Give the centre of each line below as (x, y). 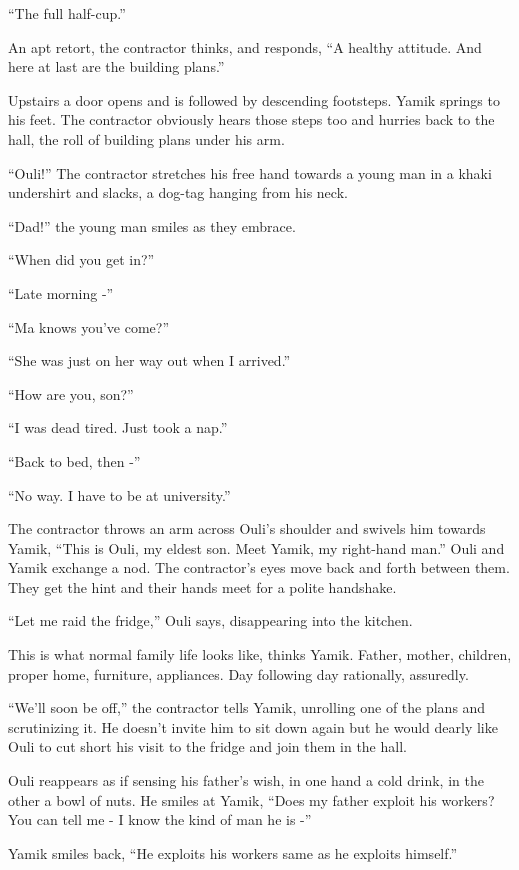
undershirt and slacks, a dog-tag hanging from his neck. (178, 192)
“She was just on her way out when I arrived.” (149, 360)
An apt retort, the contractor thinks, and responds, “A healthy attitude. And (245, 46)
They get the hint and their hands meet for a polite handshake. (202, 586)
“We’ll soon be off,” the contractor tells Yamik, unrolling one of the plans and (247, 707)
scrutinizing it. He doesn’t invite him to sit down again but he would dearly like (253, 726)
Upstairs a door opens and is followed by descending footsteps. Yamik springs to (254, 99)
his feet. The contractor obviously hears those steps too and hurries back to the (251, 119)
